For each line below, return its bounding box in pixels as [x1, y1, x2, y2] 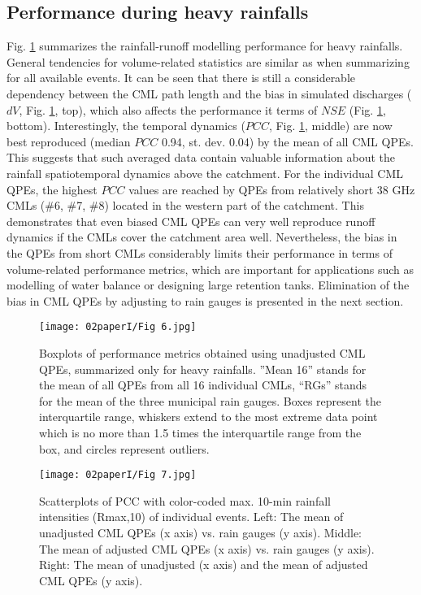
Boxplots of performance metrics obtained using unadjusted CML [39, 344, 366, 361]
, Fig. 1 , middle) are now [268, 117, 393, 134]
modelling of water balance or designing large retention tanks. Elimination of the [7, 276, 410, 293]
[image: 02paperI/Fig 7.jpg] [39, 469, 197, 481]
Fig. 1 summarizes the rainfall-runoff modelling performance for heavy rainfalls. [7, 37, 403, 54]
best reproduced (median [7, 132, 131, 150]
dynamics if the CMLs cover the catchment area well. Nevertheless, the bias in [7, 228, 397, 245]
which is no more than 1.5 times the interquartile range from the [39, 423, 362, 441]
